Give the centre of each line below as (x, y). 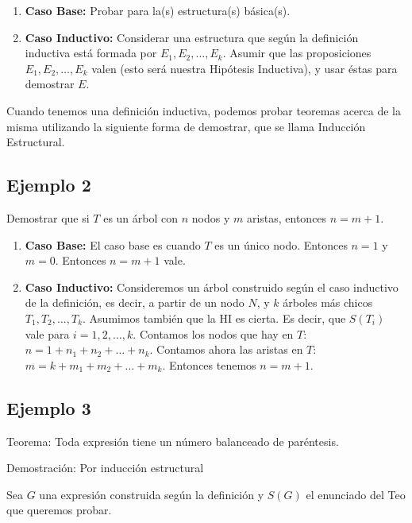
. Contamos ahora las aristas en (226, 349)
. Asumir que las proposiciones (297, 53)
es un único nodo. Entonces (281, 244)
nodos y (211, 217)
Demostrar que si (48, 217)
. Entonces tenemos (209, 364)
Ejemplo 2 (49, 185)
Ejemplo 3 (49, 407)
